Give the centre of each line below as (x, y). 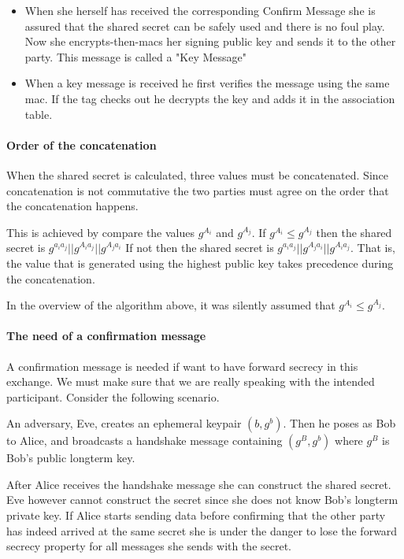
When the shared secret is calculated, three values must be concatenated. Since (198, 174)
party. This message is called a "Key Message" (135, 56)
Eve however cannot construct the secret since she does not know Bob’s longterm (202, 500)
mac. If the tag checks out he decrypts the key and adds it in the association (210, 98)
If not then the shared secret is (200, 248)
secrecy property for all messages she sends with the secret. (149, 546)
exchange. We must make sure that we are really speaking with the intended (191, 381)
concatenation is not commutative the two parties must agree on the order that (198, 190)
